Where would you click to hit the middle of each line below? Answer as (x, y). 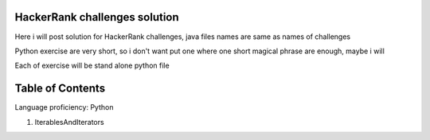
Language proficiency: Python (64, 107)
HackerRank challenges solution (97, 17)
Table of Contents (60, 89)
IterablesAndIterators (69, 122)
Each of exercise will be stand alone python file (92, 66)
